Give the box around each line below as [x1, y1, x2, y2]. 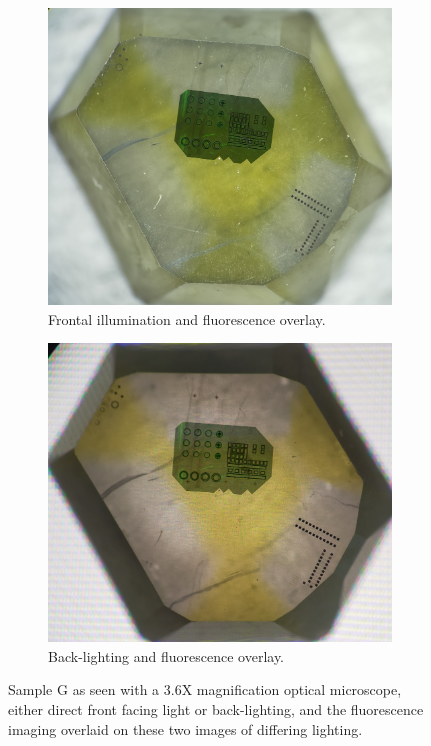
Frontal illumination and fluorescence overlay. [48, 308, 326, 329]
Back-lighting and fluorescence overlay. [48, 645, 285, 666]
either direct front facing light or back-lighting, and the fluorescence [8, 698, 424, 719]
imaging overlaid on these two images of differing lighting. [8, 718, 363, 739]
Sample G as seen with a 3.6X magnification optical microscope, [8, 679, 402, 700]
